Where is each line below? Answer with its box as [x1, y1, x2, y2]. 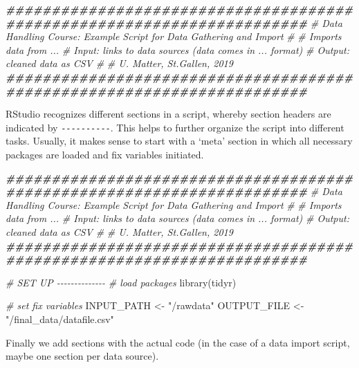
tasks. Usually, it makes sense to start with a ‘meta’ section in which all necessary [6, 134, 353, 148]
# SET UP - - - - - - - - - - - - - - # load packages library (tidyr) [6, 275, 237, 289]
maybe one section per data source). [6, 349, 159, 363]
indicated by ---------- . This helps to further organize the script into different [6, 120, 344, 134]
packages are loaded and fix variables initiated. [6, 147, 204, 161]
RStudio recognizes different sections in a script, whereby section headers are [6, 107, 331, 121]
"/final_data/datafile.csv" [6, 311, 114, 326]
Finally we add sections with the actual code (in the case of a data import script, [6, 335, 350, 349]
